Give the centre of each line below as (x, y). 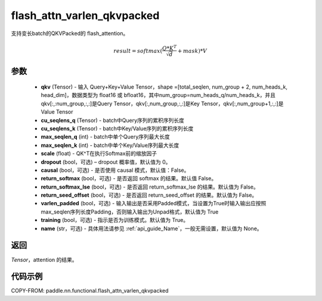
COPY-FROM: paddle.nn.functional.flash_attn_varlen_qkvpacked (90, 291)
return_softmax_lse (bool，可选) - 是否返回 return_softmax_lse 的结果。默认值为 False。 (150, 187)
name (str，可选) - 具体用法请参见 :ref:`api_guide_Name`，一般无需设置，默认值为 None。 (151, 228)
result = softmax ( (138, 51)
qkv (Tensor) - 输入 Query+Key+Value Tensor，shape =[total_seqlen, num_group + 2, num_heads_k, (164, 87)
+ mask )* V (192, 51)
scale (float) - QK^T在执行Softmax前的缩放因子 (99, 153)
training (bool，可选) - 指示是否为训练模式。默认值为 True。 (115, 220)
